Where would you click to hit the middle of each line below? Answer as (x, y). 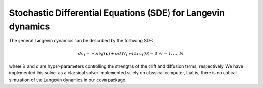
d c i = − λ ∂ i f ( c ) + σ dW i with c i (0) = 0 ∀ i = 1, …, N (131, 54)
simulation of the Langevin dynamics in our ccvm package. (68, 80)
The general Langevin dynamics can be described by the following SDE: (81, 41)
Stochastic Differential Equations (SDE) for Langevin (117, 13)
